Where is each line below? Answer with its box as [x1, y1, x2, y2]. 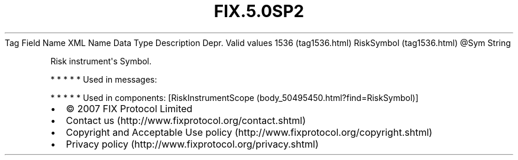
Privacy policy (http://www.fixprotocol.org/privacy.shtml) [66, 138, 319, 150]
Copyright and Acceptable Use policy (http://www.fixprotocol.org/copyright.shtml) [66, 126, 433, 138]
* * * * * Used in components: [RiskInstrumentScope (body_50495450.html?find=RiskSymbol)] [50, 92, 419, 103]
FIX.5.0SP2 [213, 1, 305, 21]
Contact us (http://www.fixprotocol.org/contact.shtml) [66, 114, 306, 126]
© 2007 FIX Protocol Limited [66, 102, 193, 115]
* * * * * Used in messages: [50, 74, 157, 84]
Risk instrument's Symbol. [50, 55, 152, 66]
